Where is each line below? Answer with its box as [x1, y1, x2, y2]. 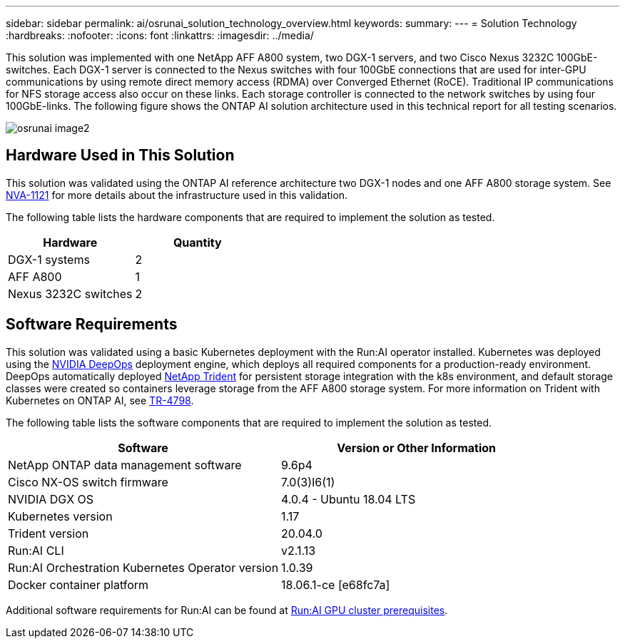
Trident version [8, 526, 89, 541]
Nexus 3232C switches [8, 286, 133, 301]
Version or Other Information [337, 440, 497, 455]
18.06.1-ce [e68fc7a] [281, 577, 390, 592]
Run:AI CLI [8, 543, 64, 558]
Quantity [173, 235, 222, 250]
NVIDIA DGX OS [8, 491, 94, 506]
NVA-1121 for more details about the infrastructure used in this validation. [6, 188, 348, 201]
